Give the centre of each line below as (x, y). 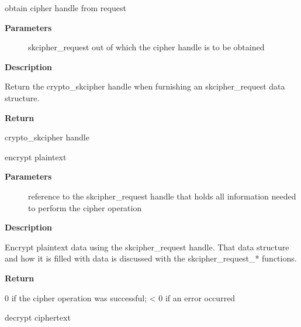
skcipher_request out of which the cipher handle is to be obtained (146, 47)
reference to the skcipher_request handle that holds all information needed (162, 196)
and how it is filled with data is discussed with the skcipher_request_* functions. (151, 258)
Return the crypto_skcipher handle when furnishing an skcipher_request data (145, 86)
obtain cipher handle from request (65, 8)
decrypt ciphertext (38, 317)
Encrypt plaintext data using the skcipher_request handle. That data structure (147, 247)
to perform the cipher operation (85, 207)
